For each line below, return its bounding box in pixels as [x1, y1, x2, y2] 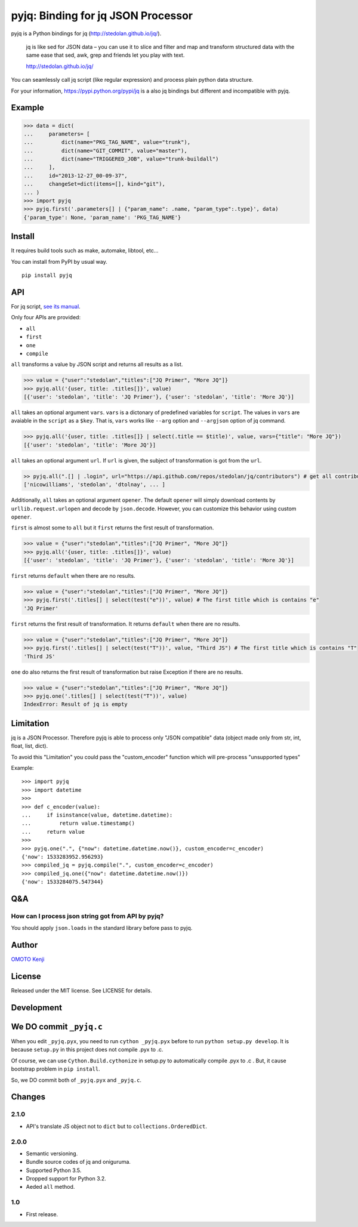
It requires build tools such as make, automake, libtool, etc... [11, 247, 159, 254]
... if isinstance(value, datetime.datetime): [21, 812, 173, 818]
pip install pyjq [21, 272, 72, 279]
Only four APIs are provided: [11, 314, 81, 321]
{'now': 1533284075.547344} [21, 878, 104, 886]
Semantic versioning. [26, 1149, 78, 1157]
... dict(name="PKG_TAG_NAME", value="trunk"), [23, 139, 191, 146]
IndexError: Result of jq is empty [23, 701, 128, 708]
